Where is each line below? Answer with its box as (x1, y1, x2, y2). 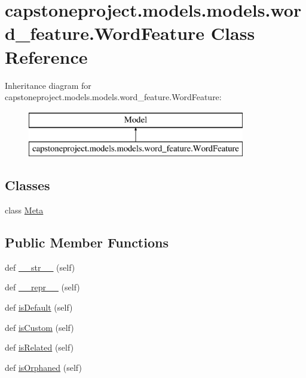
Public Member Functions (5, 233, 169, 252)
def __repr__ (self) (5, 281, 80, 293)
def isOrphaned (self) (5, 361, 82, 373)
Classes (5, 176, 50, 194)
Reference (5, 44, 88, 69)
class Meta (5, 204, 44, 216)
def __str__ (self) (5, 261, 75, 273)
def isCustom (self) (5, 321, 74, 333)
